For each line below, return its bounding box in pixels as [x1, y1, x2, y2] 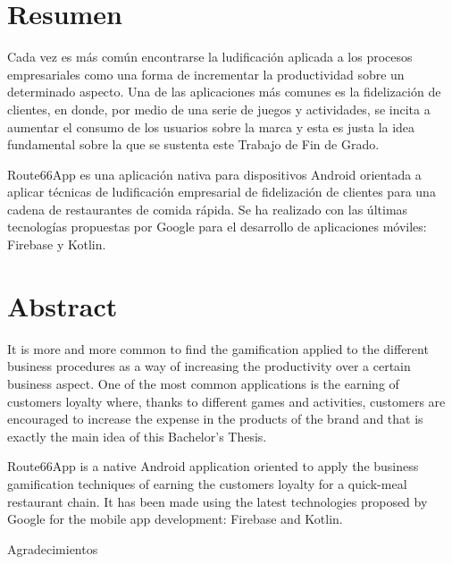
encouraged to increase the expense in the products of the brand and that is [7, 409, 423, 428]
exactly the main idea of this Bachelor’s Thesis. [7, 426, 267, 445]
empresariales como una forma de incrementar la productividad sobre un [7, 64, 405, 83]
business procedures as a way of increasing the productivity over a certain [7, 357, 411, 375]
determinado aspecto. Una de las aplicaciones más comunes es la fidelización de [7, 82, 441, 101]
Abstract [7, 287, 118, 324]
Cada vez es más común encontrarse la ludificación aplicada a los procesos [7, 47, 413, 66]
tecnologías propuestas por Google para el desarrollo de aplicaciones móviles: [7, 217, 427, 236]
